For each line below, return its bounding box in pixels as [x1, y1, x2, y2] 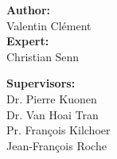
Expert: [6, 33, 49, 49]
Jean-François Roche [6, 137, 107, 153]
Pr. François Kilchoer [6, 122, 111, 138]
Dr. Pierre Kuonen [6, 90, 97, 107]
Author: [6, 2, 51, 17]
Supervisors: [6, 75, 76, 91]
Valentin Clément [6, 17, 92, 33]
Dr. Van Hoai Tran [6, 106, 99, 122]
